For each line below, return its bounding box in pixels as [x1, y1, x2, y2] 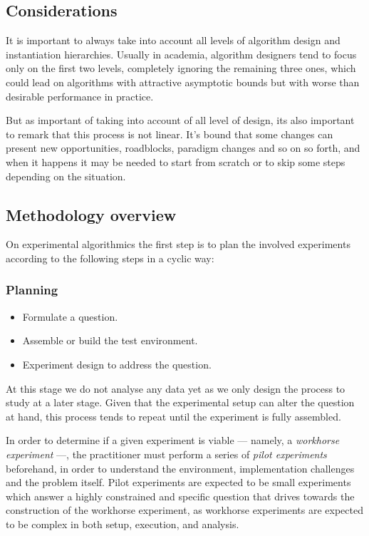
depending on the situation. [6, 168, 126, 183]
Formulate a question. [22, 309, 118, 324]
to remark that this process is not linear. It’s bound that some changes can [6, 126, 333, 141]
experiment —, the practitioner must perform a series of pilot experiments [6, 446, 327, 461]
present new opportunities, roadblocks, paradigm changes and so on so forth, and [6, 140, 360, 155]
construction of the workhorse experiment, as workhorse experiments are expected [6, 502, 363, 517]
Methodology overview [6, 203, 177, 225]
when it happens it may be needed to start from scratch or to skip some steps [6, 154, 345, 169]
